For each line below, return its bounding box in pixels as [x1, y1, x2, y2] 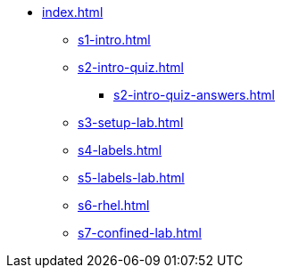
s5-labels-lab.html [78, 170, 185, 185]
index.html [42, 4, 104, 20]
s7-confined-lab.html [78, 225, 202, 240]
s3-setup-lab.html [78, 115, 184, 130]
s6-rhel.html [78, 198, 150, 213]
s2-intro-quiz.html [78, 60, 184, 75]
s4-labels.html [78, 142, 162, 158]
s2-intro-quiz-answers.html [113, 87, 275, 102]
